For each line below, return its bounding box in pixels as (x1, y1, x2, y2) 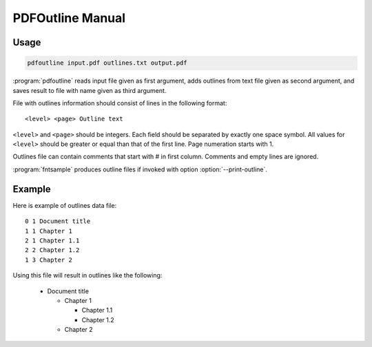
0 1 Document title (25, 218, 91, 225)
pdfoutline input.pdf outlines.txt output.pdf (27, 59, 187, 67)
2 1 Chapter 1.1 (25, 236, 80, 244)
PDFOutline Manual (12, 10, 126, 25)
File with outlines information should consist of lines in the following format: (12, 98, 227, 107)
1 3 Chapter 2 (25, 255, 72, 264)
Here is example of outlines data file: (12, 201, 117, 209)
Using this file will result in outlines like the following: (12, 271, 163, 280)
